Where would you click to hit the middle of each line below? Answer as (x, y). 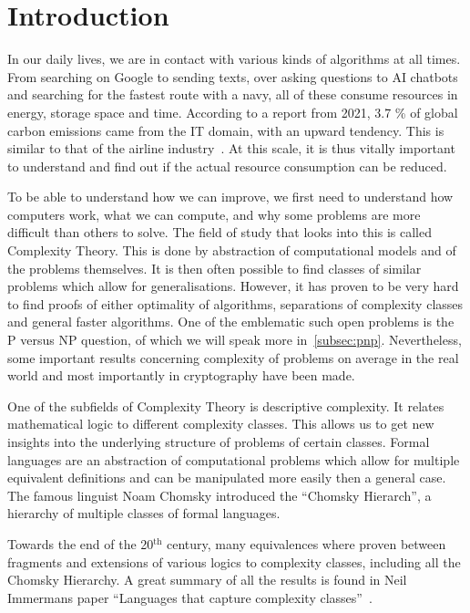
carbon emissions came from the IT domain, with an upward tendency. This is (226, 130)
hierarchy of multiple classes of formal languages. (144, 513)
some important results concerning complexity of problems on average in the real (233, 357)
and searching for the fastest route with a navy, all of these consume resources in (233, 94)
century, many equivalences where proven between (307, 543)
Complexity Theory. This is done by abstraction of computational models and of (232, 250)
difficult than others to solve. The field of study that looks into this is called (220, 232)
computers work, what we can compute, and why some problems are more (214, 214)
